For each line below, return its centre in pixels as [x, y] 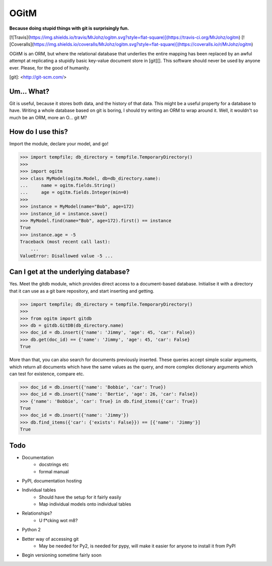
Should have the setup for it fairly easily [80, 497]
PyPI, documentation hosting [52, 480]
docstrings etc [54, 465]
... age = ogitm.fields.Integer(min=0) [75, 192]
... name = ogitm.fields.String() [68, 186]
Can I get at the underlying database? [70, 272]
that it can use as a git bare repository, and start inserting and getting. [82, 291]
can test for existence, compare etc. [47, 374]
